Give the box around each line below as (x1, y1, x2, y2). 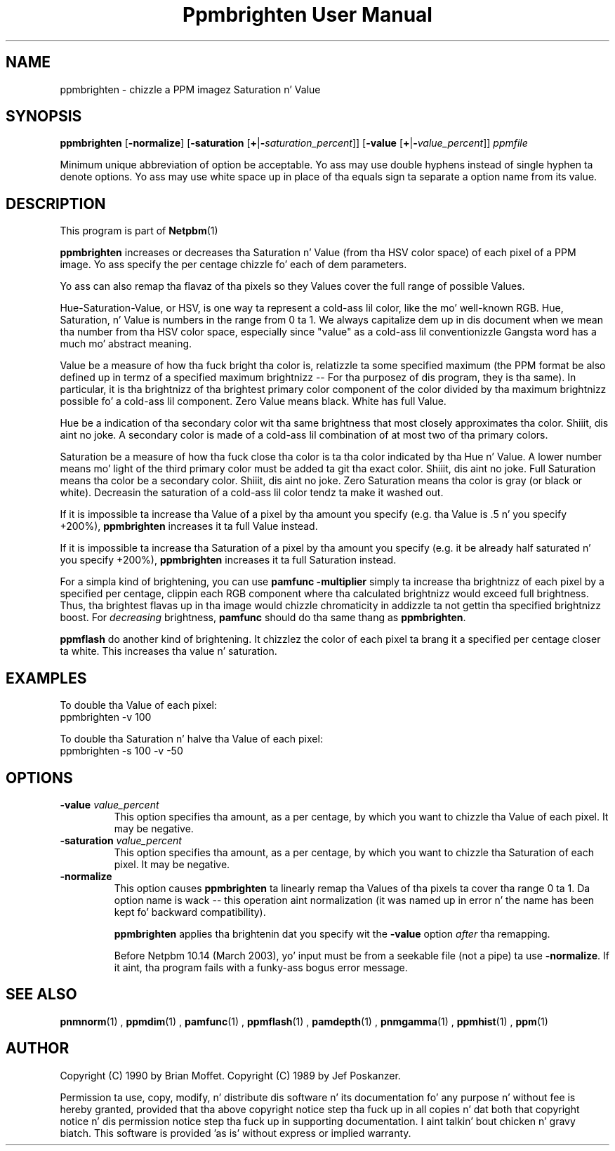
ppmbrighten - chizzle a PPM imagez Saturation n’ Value (60, 83, 321, 95)
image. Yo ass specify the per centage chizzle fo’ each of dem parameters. (60, 258, 407, 271)
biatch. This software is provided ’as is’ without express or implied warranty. (60, 1126, 411, 1139)
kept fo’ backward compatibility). (114, 905, 266, 918)
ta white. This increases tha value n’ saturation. (60, 645, 277, 658)
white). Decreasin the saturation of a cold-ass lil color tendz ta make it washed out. (60, 486, 444, 499)
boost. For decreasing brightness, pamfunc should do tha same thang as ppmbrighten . (60, 611, 466, 624)
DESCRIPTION (6, 194, 106, 213)
